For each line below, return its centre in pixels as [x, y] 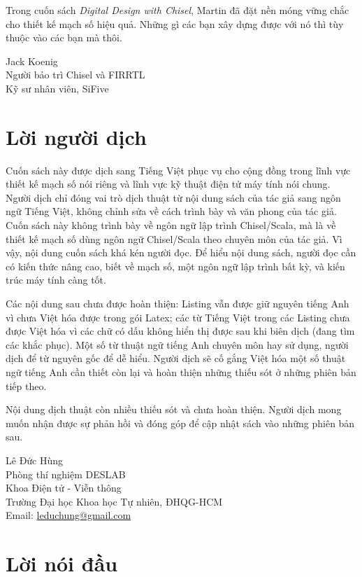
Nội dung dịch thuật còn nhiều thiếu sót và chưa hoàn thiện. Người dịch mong [174, 409]
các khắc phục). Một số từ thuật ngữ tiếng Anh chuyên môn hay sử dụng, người [177, 344]
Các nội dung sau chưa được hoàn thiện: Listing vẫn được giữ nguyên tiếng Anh [178, 304]
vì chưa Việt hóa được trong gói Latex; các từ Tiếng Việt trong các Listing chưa [178, 317]
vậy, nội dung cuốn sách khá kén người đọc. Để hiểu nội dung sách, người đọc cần [181, 252]
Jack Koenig [32, 61]
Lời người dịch [76, 136]
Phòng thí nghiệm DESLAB [66, 474]
